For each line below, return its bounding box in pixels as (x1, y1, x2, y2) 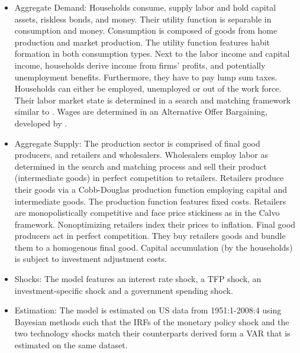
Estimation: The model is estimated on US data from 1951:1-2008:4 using (14, 304, 282, 316)
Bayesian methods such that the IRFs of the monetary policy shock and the (14, 315, 289, 328)
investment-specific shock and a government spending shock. (14, 284, 233, 296)
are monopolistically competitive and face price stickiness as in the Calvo (14, 206, 280, 219)
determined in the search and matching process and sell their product (14, 160, 267, 172)
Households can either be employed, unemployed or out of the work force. (14, 82, 282, 95)
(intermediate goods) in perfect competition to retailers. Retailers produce (14, 171, 284, 184)
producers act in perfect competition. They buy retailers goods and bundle (14, 229, 286, 242)
